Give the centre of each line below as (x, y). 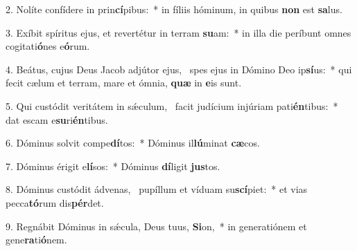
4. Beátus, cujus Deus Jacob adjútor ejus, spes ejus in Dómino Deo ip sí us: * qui (179, 69)
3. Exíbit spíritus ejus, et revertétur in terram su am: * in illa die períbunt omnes (178, 32)
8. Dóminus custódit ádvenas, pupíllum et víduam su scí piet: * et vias (157, 189)
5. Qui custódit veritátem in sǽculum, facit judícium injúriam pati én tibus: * (172, 105)
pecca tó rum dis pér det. (55, 202)
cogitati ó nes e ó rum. (48, 46)
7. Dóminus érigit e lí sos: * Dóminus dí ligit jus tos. (113, 166)
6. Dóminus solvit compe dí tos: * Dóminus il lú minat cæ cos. (133, 143)
